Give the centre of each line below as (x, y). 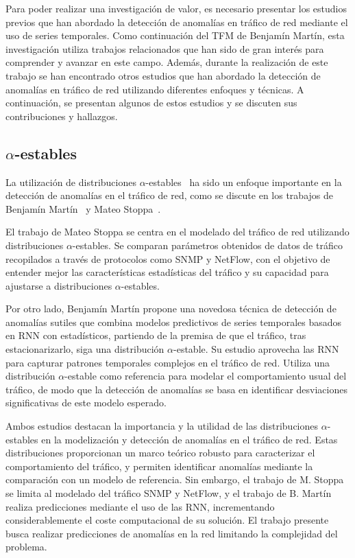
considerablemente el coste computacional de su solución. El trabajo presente (167, 520)
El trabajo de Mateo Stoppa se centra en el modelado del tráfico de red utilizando (177, 232)
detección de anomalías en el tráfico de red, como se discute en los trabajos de (169, 195)
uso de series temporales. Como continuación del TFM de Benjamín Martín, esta (175, 35)
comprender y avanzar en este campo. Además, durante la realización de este (167, 62)
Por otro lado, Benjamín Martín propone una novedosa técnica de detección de (171, 309)
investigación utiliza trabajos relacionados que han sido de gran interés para (165, 48)
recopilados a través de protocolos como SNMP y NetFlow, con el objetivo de (168, 258)
